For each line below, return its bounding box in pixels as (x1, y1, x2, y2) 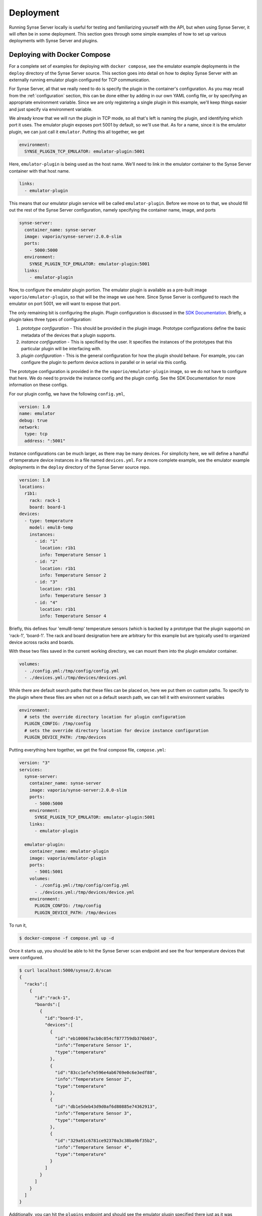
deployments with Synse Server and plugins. (9, 38, 98, 44)
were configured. (9, 955, 44, 961)
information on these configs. (9, 382, 68, 388)
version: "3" (19, 760, 50, 766)
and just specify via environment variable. (9, 106, 93, 112)
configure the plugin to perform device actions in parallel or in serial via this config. (21, 359, 187, 365)
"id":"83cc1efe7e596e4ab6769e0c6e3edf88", (55, 1070, 158, 1075)
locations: (19, 484, 45, 489)
